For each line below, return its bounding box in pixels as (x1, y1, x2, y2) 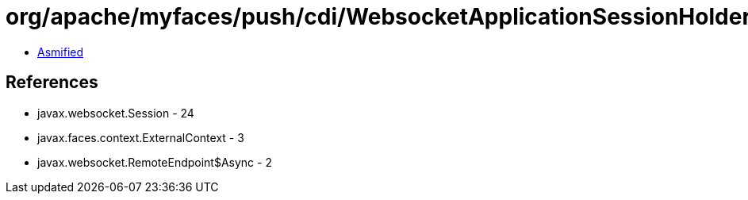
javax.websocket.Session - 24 (37, 106, 194, 120)
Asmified (37, 44, 84, 59)
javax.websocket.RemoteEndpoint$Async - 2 (37, 155, 272, 169)
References (6, 72, 98, 93)
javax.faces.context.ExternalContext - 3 (37, 130, 244, 144)
